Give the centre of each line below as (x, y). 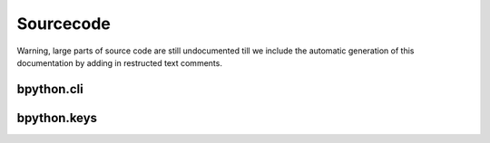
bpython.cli (50, 89)
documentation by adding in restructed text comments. (119, 62)
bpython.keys (57, 118)
